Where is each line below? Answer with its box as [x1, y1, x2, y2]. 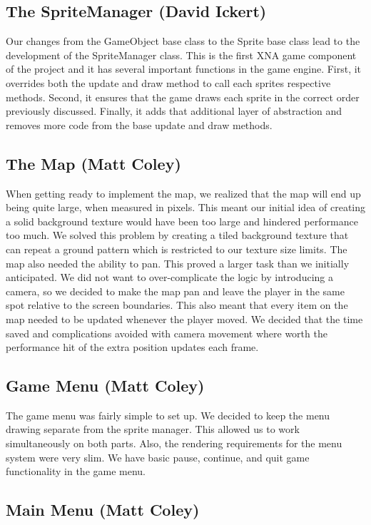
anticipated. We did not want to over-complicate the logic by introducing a [6, 270, 333, 285]
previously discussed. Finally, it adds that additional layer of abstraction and [6, 103, 342, 118]
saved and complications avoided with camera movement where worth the [6, 325, 327, 340]
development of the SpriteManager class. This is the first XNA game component [6, 47, 357, 62]
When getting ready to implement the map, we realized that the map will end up [6, 185, 361, 200]
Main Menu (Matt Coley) [6, 499, 200, 521]
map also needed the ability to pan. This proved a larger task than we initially [6, 255, 350, 270]
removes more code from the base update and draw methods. [6, 117, 273, 132]
